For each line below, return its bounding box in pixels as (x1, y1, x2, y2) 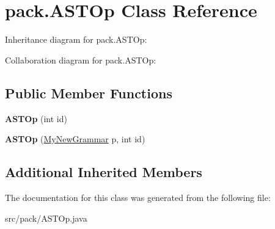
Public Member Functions (5, 83, 172, 102)
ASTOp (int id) (5, 112, 67, 125)
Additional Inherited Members (5, 162, 202, 181)
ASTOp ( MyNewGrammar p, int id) (5, 133, 145, 145)
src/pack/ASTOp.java (5, 211, 87, 224)
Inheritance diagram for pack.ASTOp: (5, 33, 147, 46)
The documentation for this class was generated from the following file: (5, 191, 271, 203)
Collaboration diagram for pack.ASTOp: (5, 53, 156, 66)
